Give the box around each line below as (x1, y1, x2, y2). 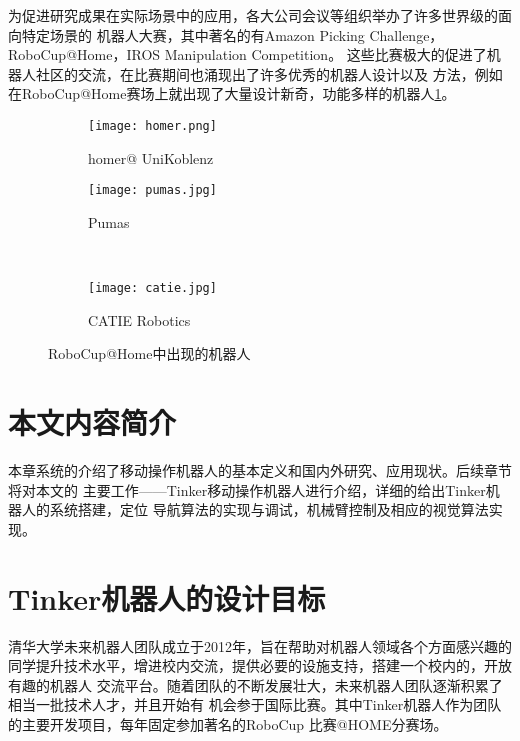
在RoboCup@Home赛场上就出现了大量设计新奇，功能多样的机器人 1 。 (8, 83, 456, 104)
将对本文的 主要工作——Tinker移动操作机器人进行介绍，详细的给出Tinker (8, 479, 486, 500)
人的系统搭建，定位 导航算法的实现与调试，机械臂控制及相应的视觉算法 (21, 499, 489, 520)
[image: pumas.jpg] (88, 183, 217, 198)
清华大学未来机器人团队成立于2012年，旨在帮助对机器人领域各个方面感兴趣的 (8, 635, 512, 656)
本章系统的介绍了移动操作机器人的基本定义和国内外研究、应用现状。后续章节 (8, 460, 512, 481)
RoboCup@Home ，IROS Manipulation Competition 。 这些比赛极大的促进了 (8, 44, 487, 65)
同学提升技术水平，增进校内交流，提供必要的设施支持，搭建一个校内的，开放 (8, 655, 512, 676)
